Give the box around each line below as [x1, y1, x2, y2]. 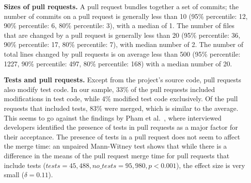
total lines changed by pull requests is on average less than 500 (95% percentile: [4, 48, 240, 59]
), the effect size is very [176, 160, 245, 170]
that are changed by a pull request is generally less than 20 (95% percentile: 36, [4, 30, 240, 40]
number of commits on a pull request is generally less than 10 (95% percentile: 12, [4, 11, 248, 21]
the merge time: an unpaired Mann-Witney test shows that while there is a [4, 141, 227, 151]
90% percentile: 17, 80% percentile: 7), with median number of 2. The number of [4, 39, 244, 49]
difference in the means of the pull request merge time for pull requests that [4, 150, 230, 160]
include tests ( [4, 160, 46, 170]
